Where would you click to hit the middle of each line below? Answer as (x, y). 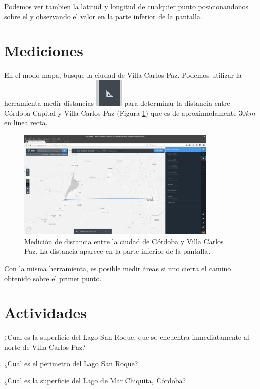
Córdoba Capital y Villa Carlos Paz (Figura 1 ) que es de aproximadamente (120, 113)
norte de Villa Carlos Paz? (45, 346)
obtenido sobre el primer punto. (53, 278)
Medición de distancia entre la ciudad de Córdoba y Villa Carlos (124, 241)
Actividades (46, 313)
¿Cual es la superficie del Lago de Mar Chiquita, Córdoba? (95, 380)
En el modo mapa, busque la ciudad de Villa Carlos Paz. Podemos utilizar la (123, 75)
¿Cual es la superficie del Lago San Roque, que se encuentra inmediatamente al (127, 337)
